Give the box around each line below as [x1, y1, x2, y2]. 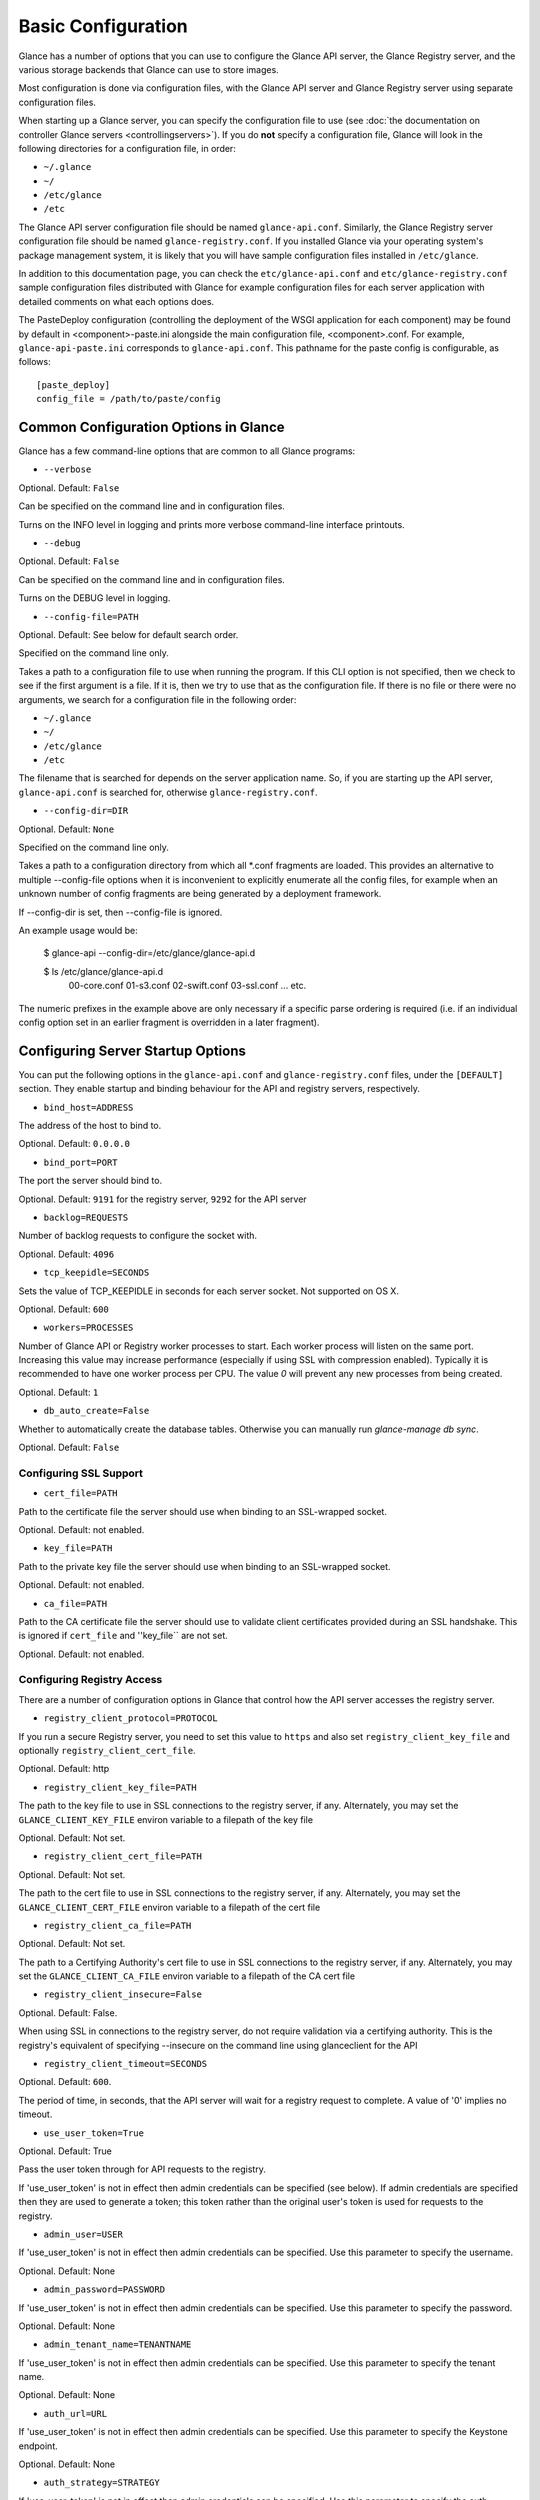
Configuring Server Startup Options [18, 1042, 247, 1059]
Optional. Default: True [18, 2145, 112, 2157]
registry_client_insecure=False [43, 1989, 202, 2000]
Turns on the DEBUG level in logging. [18, 592, 171, 604]
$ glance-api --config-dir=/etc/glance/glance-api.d [43, 947, 256, 959]
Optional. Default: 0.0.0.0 [18, 1138, 130, 1150]
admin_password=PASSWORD [43, 2284, 165, 2295]
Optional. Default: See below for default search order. [18, 628, 239, 640]
